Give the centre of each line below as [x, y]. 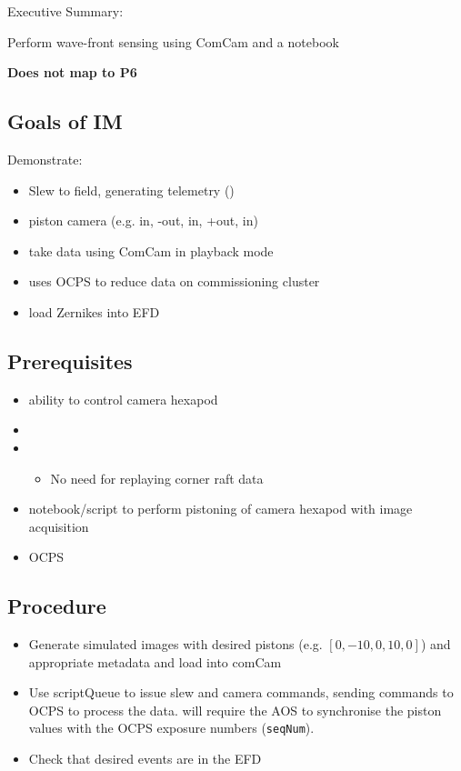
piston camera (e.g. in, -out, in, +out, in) [143, 220]
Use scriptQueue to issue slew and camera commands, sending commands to [241, 692]
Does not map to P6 [72, 72]
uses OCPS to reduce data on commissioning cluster [174, 281]
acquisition [59, 526]
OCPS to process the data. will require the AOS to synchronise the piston [235, 710]
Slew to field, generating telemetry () [131, 190]
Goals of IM [65, 121]
